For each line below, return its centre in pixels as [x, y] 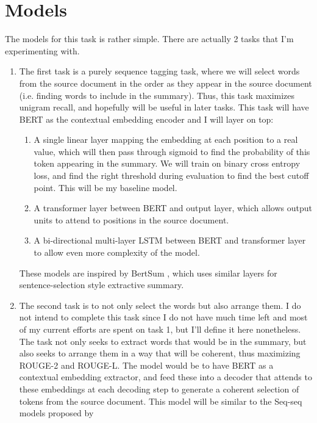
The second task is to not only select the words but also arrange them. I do [160, 305]
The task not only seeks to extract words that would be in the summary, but [163, 341]
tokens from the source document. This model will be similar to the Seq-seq [161, 401]
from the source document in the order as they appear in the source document [166, 83]
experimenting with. [42, 50]
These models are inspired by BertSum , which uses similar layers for [148, 273]
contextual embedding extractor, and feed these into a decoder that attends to [166, 377]
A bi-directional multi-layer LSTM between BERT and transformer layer [170, 240]
